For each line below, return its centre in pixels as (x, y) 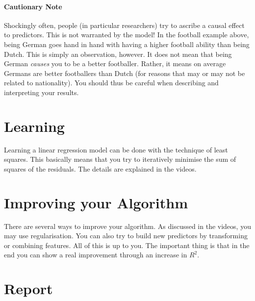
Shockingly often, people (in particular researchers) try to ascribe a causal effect (124, 25)
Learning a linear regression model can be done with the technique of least (116, 149)
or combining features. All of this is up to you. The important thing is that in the (127, 245)
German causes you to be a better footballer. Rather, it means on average (115, 63)
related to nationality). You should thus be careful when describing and (111, 83)
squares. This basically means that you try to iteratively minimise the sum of (120, 159)
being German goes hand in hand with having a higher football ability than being (127, 44)
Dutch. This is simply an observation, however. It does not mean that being (118, 54)
